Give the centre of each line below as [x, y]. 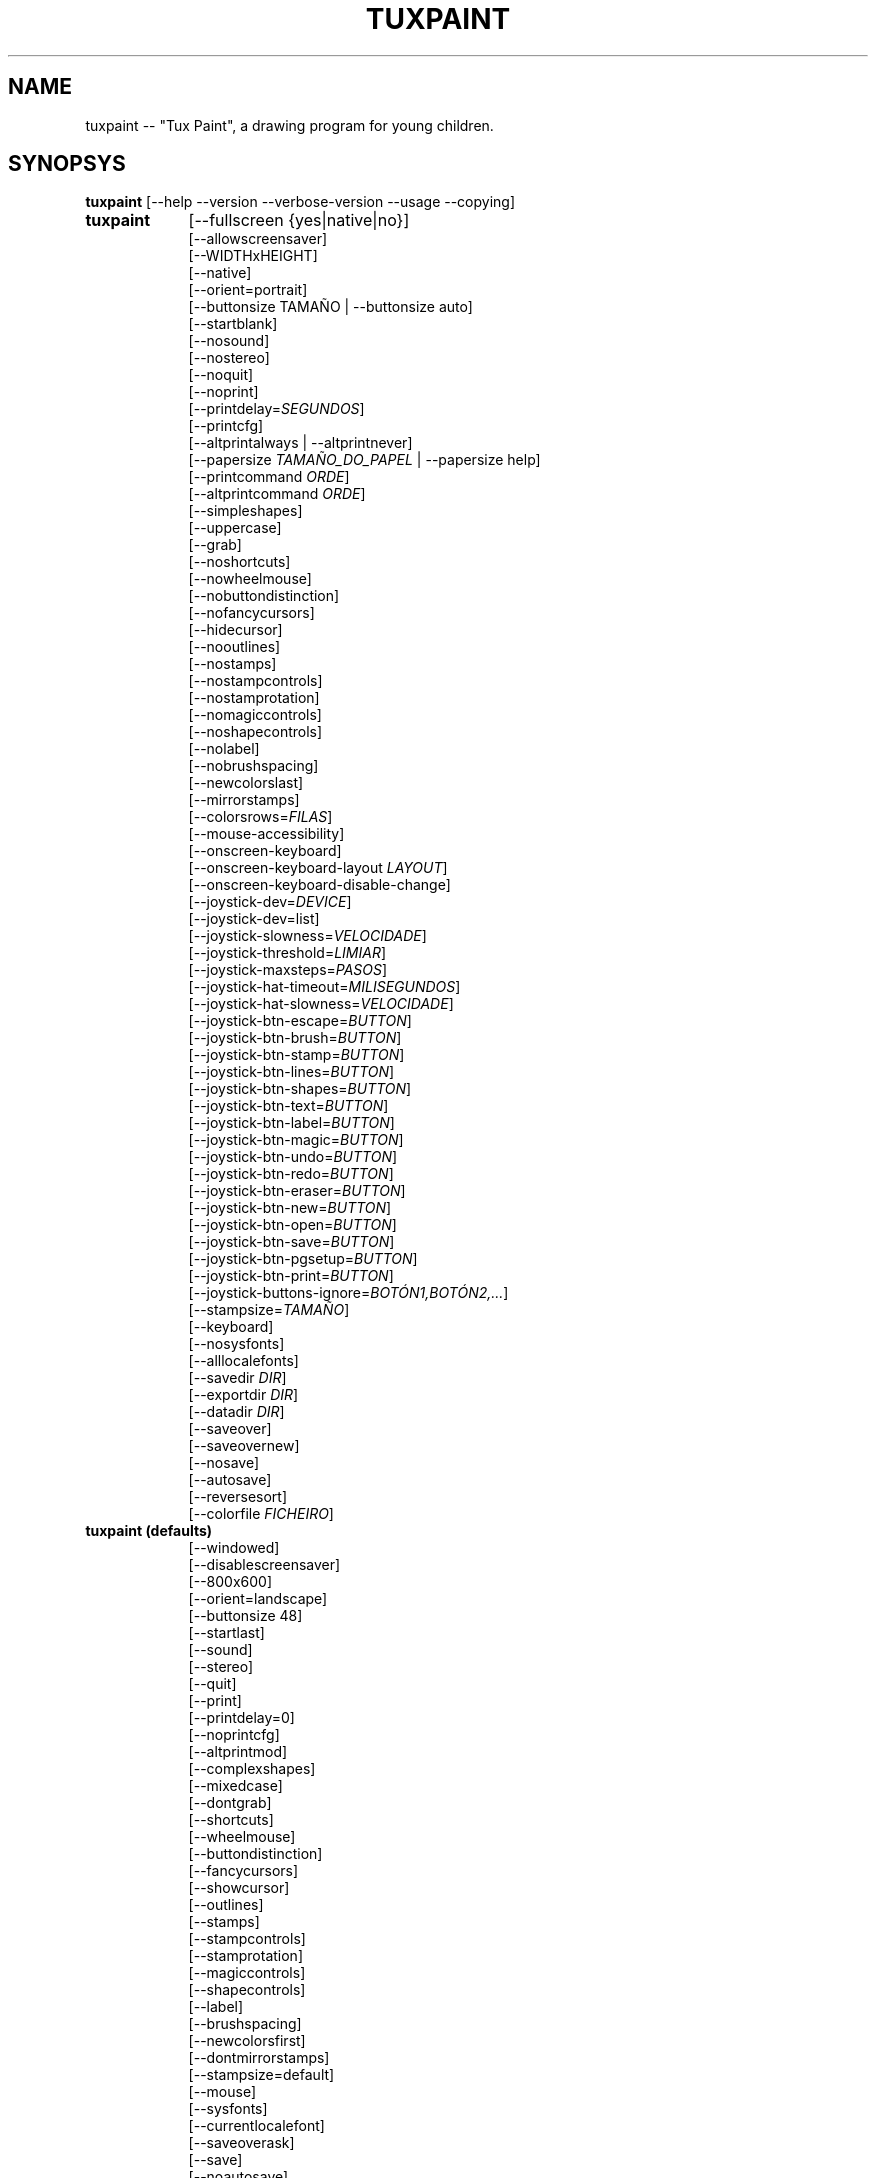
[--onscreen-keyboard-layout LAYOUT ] [318, 868]
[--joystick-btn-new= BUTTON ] [290, 1208]
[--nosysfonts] [236, 1344]
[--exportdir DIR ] [243, 1395]
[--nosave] [223, 1463]
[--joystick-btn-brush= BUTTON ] [295, 1038]
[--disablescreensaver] [264, 1565]
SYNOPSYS [67, 164]
